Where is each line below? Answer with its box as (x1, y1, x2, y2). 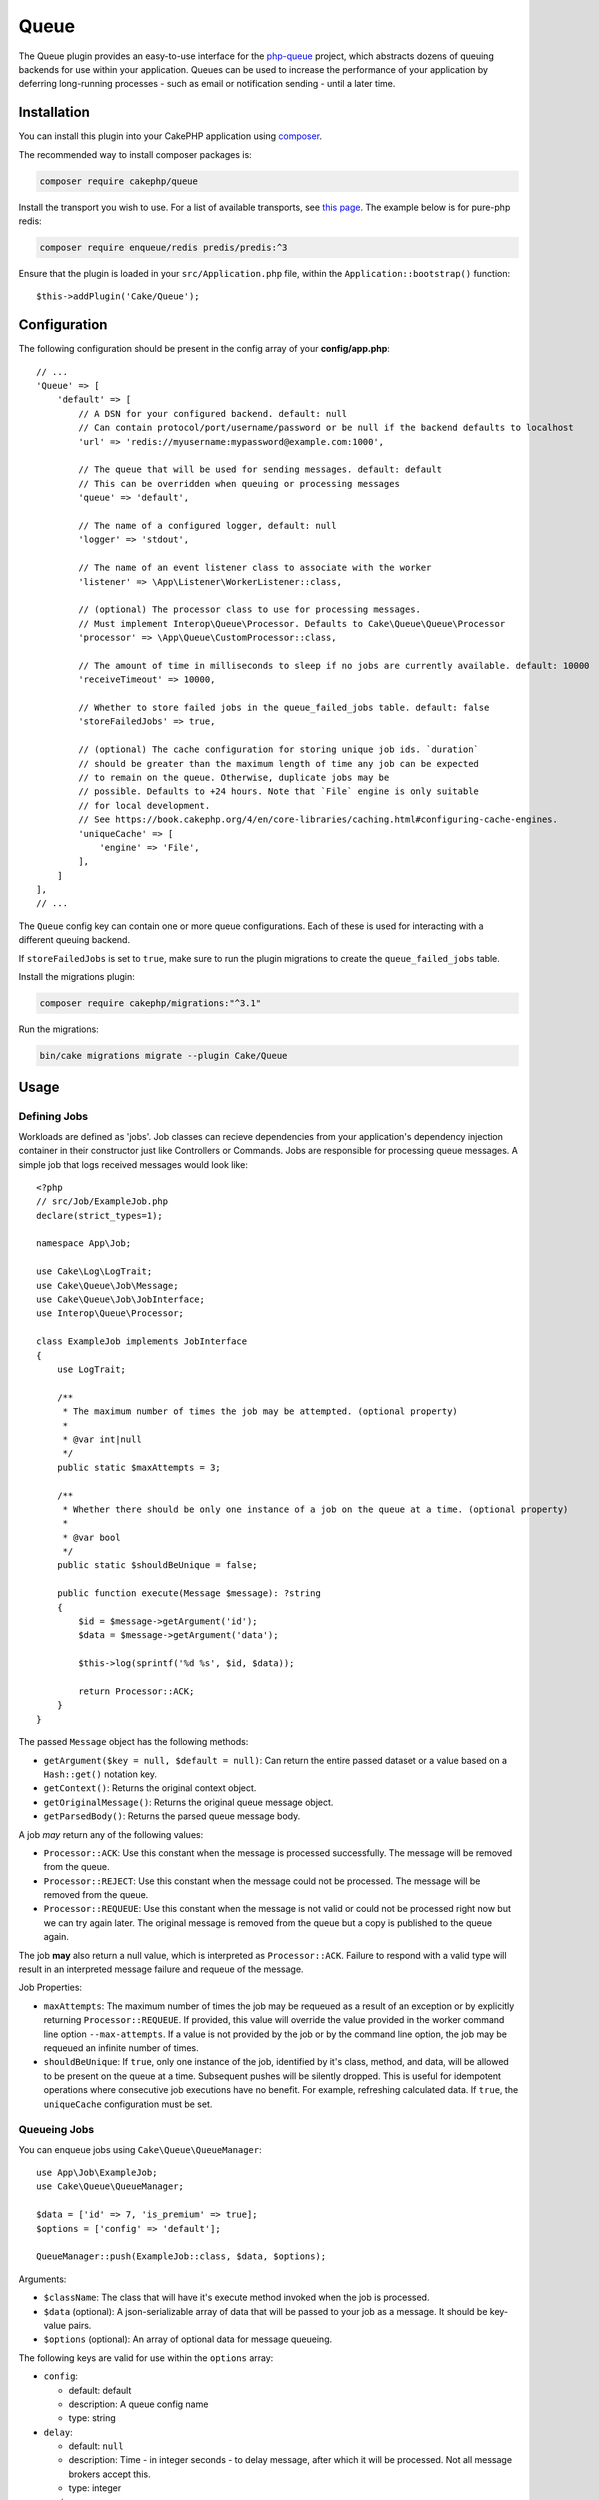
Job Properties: (18, 1981, 83, 1994)
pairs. (68, 2319, 92, 2331)
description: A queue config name (68, 2398, 209, 2410)
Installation (18, 104, 90, 121)
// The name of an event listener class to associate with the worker (78, 562, 432, 574)
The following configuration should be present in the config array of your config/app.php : (18, 343, 390, 355)
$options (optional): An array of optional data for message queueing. (43, 2333, 333, 2345)
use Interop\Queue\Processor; (36, 1308, 185, 1319)
